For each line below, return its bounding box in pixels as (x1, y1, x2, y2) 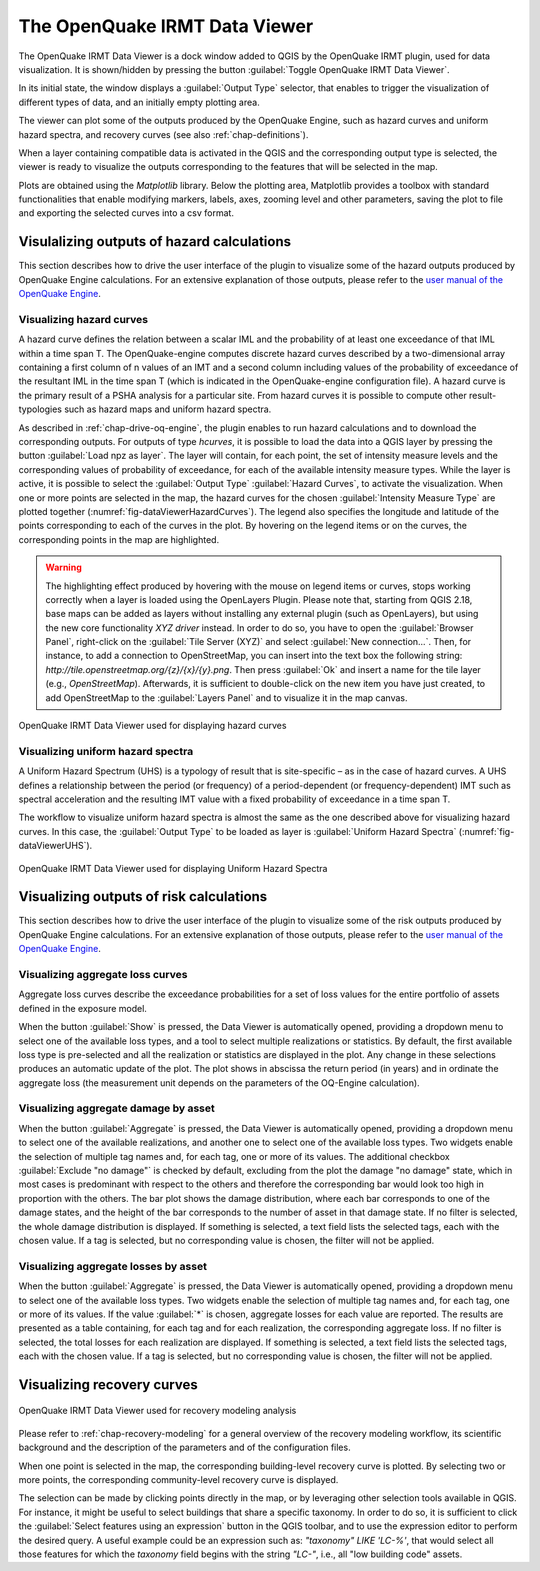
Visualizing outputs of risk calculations (18, 888, 268, 905)
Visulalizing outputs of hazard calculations (18, 233, 292, 250)
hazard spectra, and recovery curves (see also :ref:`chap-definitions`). (18, 128, 309, 140)
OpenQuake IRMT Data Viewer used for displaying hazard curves (18, 720, 287, 732)
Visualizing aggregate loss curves (18, 967, 188, 981)
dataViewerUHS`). (18, 840, 93, 852)
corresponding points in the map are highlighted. (18, 533, 220, 545)
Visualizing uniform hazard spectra (18, 744, 194, 758)
